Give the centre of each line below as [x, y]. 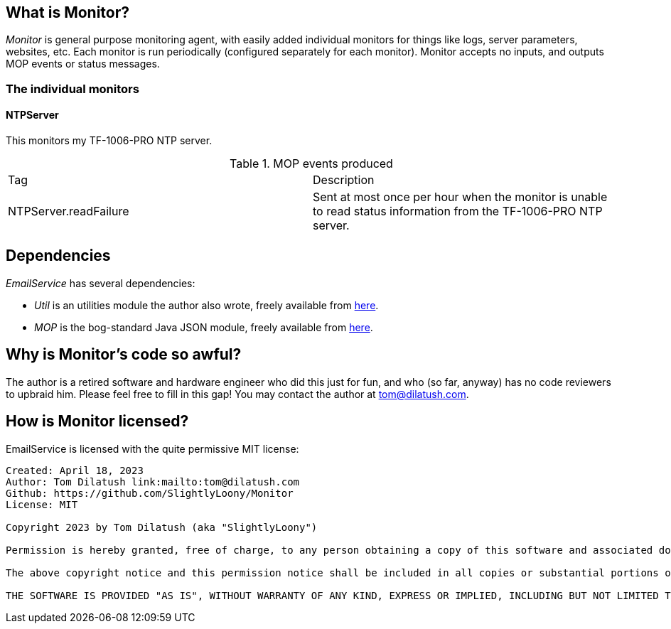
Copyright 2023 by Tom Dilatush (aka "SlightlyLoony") [162, 527]
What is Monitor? [68, 12]
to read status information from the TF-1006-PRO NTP [458, 211]
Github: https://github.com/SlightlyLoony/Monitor [150, 493]
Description [344, 180]
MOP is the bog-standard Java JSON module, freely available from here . [204, 327]
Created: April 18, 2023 [75, 470]
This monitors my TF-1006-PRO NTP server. [109, 141]
